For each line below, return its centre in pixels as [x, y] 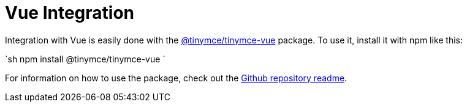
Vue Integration [70, 13]
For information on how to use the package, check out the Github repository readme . [176, 78]
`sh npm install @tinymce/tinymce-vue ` [85, 59]
